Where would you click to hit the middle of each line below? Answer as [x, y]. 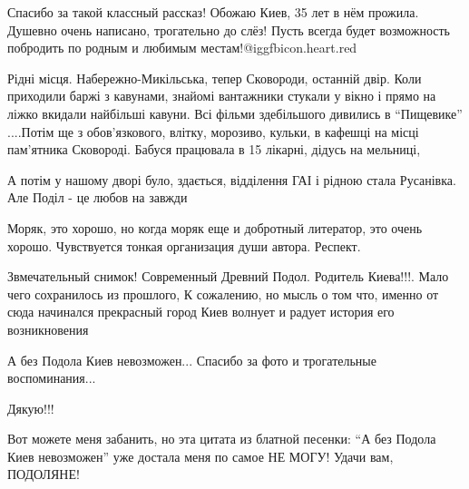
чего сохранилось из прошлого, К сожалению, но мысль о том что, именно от [223, 293]
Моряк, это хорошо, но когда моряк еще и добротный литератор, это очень [215, 227]
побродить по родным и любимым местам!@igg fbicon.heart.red [182, 48]
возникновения [48, 329]
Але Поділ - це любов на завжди [98, 197]
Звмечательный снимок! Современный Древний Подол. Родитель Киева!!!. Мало [228, 276]
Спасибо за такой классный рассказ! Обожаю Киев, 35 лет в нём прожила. [213, 12]
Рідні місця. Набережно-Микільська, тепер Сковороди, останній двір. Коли [215, 78]
